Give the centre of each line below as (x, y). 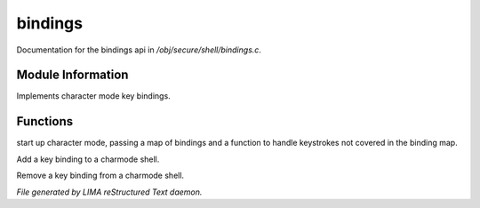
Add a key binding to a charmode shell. (88, 159)
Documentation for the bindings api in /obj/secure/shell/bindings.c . (139, 50)
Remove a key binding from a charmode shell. (100, 176)
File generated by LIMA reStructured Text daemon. (109, 192)
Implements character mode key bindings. (93, 96)
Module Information (72, 75)
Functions (45, 121)
